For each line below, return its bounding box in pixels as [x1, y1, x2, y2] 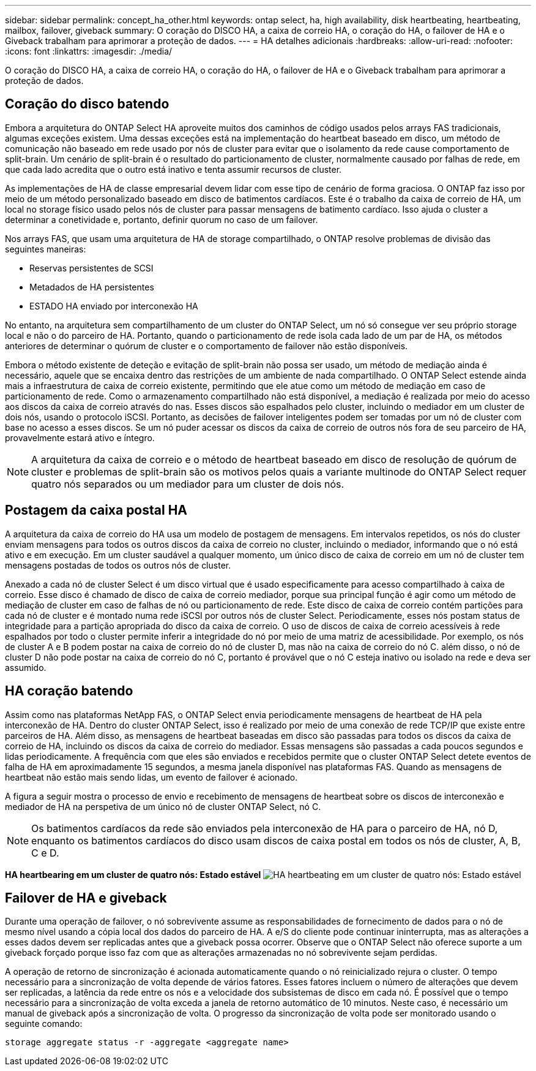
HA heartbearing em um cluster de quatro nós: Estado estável [5, 869, 261, 880]
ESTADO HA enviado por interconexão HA [29, 300, 198, 311]
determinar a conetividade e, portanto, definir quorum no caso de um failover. [5, 214, 318, 225]
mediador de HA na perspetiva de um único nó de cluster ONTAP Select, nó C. [5, 801, 321, 812]
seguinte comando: [5, 1018, 83, 1029]
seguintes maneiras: [5, 243, 86, 254]
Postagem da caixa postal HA [5, 502, 188, 518]
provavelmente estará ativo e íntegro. [5, 432, 155, 443]
